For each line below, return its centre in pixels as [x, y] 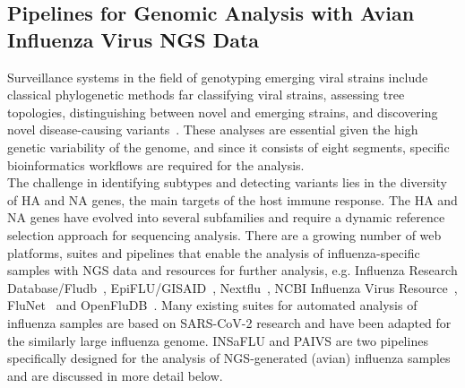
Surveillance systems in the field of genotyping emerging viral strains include [218, 77]
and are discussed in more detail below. [115, 375]
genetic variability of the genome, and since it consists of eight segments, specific [228, 147]
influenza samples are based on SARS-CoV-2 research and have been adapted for [229, 322]
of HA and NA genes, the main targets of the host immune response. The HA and [232, 199]
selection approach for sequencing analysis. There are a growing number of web [224, 234]
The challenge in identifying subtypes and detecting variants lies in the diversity [227, 182]
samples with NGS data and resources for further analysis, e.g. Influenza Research [232, 270]
